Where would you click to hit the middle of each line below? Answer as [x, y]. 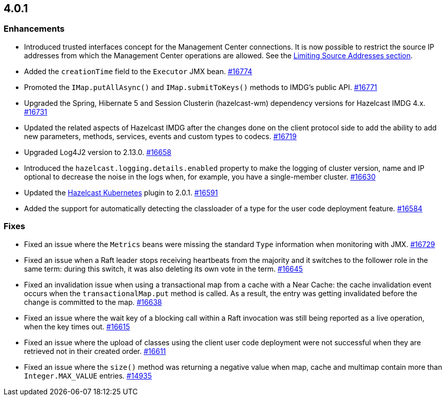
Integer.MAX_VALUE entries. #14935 [88, 375]
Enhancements [34, 29]
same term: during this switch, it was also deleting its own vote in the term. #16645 [164, 269]
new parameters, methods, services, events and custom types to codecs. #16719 [160, 136]
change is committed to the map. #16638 [93, 302]
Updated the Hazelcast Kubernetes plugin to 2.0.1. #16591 [121, 192]
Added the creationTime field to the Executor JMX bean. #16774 [138, 71]
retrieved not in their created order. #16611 [95, 351]
